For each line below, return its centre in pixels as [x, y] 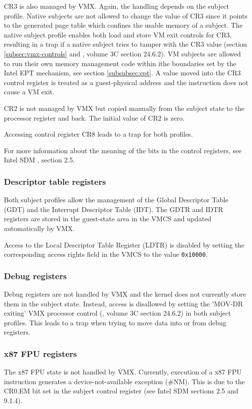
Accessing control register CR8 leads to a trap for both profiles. [99, 134]
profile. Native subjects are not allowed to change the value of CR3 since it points [126, 15]
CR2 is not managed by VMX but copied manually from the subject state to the [124, 108]
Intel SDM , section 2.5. [39, 160]
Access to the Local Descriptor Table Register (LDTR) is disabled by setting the [124, 244]
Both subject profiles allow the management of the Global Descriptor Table [116, 200]
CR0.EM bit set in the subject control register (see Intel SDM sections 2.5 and [121, 391]
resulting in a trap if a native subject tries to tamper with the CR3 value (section [126, 44]
